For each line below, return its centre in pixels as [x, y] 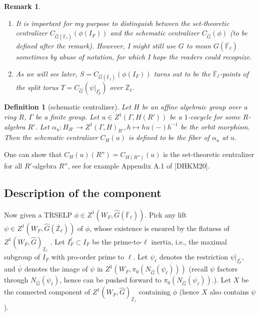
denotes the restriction [193, 257]
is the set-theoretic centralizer [209, 154]
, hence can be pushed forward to [110, 280]
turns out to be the [182, 73]
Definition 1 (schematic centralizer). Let [68, 107]
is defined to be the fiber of [169, 137]
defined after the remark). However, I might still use [96, 45]
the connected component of [47, 292]
